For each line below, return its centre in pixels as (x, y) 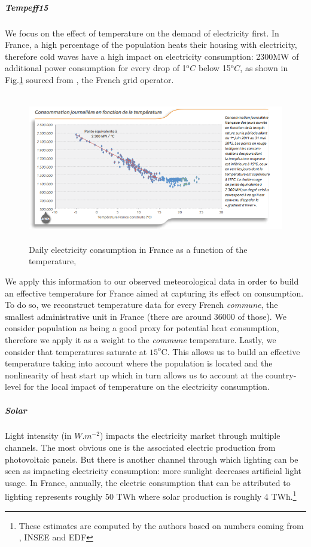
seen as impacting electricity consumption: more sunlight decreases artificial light (153, 471)
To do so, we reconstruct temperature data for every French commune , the (141, 305)
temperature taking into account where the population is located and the (139, 363)
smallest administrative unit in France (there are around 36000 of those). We (146, 316)
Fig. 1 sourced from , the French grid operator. (89, 79)
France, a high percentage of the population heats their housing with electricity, (151, 45)
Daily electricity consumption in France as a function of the (138, 249)
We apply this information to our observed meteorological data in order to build (152, 281)
